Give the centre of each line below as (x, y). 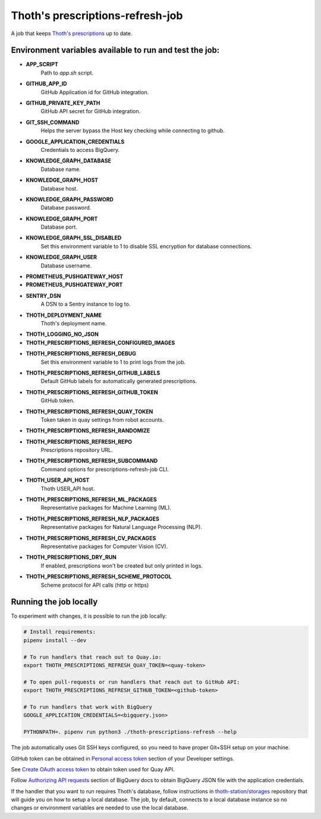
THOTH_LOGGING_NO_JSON (62, 334)
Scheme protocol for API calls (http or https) (95, 585)
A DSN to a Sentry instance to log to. (86, 304)
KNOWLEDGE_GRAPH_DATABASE (68, 161)
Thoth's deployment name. (74, 323)
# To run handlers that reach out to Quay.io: (92, 657)
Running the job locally (54, 602)
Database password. (66, 208)
